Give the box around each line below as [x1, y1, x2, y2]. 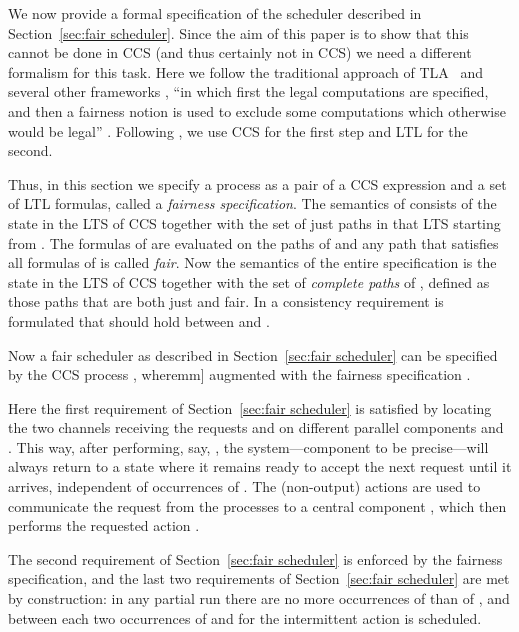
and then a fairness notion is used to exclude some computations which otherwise [8, 100, 506, 121]
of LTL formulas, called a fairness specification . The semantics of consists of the [8, 193, 497, 214]
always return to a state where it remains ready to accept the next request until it [8, 456, 512, 477]
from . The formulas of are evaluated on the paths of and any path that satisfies [8, 232, 499, 253]
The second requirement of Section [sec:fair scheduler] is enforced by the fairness [8, 548, 503, 569]
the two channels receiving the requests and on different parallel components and [8, 417, 504, 438]
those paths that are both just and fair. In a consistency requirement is [8, 291, 444, 312]
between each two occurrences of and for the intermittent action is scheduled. [8, 607, 482, 628]
